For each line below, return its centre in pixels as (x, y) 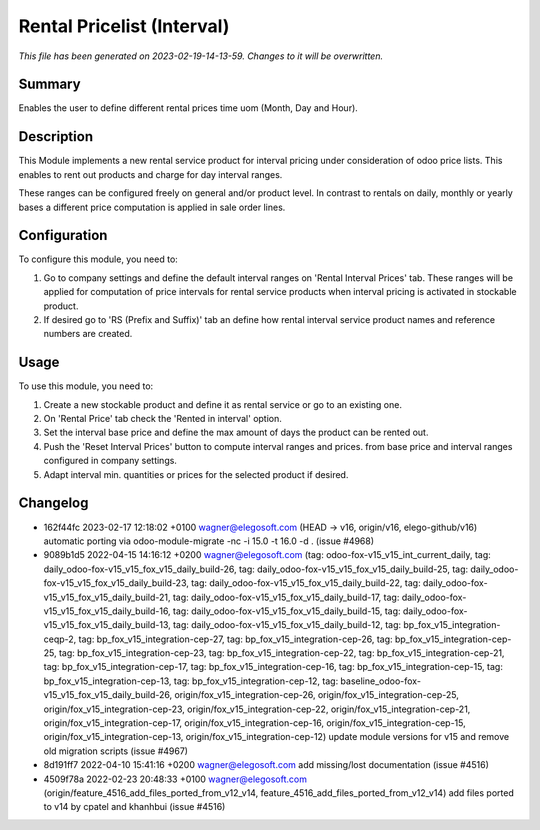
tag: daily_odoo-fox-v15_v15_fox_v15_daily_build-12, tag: (287, 625)
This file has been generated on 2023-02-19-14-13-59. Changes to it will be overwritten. (201, 56)
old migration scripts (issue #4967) (116, 751)
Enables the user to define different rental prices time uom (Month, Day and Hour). (188, 108)
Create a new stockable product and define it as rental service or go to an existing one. (222, 404)
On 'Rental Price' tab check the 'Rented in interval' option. (162, 419)
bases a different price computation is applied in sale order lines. (152, 207)
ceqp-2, (60, 639)
